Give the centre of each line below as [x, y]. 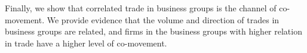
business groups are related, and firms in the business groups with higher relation [153, 31]
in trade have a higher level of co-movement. [86, 43]
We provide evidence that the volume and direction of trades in [163, 19]
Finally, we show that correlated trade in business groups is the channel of [141, 8]
